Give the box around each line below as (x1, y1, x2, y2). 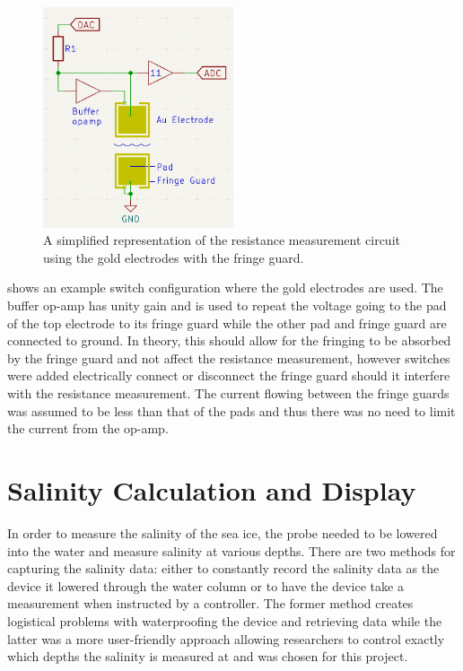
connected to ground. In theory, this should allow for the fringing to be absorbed (7, 331, 451, 350)
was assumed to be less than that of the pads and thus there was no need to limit (7, 401, 456, 420)
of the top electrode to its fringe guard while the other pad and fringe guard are (7, 313, 447, 332)
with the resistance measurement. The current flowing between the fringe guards (7, 384, 450, 403)
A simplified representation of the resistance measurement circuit (43, 231, 400, 249)
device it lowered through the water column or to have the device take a (7, 576, 404, 595)
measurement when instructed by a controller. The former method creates (7, 594, 414, 613)
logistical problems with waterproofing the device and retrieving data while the (7, 611, 442, 630)
